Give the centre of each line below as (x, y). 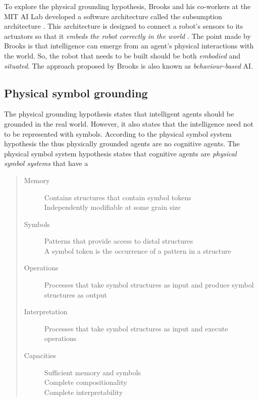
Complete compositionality (86, 382)
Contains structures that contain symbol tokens (118, 197)
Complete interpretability (84, 392)
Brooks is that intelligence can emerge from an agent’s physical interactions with (129, 46)
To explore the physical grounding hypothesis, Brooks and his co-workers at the (127, 6)
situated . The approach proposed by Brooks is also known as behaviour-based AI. (129, 65)
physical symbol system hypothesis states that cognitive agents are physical (120, 153)
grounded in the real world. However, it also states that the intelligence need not (129, 123)
